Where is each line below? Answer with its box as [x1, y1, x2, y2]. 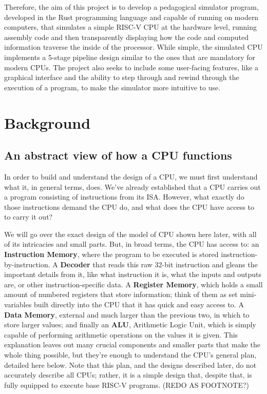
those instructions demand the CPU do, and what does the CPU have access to [4, 201, 254, 212]
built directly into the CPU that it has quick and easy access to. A [34, 299, 244, 310]
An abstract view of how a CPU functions [4, 147, 232, 163]
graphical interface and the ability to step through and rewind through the [4, 72, 239, 83]
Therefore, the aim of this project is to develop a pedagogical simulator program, [4, 2, 259, 12]
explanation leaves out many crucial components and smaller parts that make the [4, 339, 260, 350]
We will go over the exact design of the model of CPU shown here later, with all [4, 228, 257, 239]
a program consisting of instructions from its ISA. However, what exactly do [4, 191, 244, 202]
